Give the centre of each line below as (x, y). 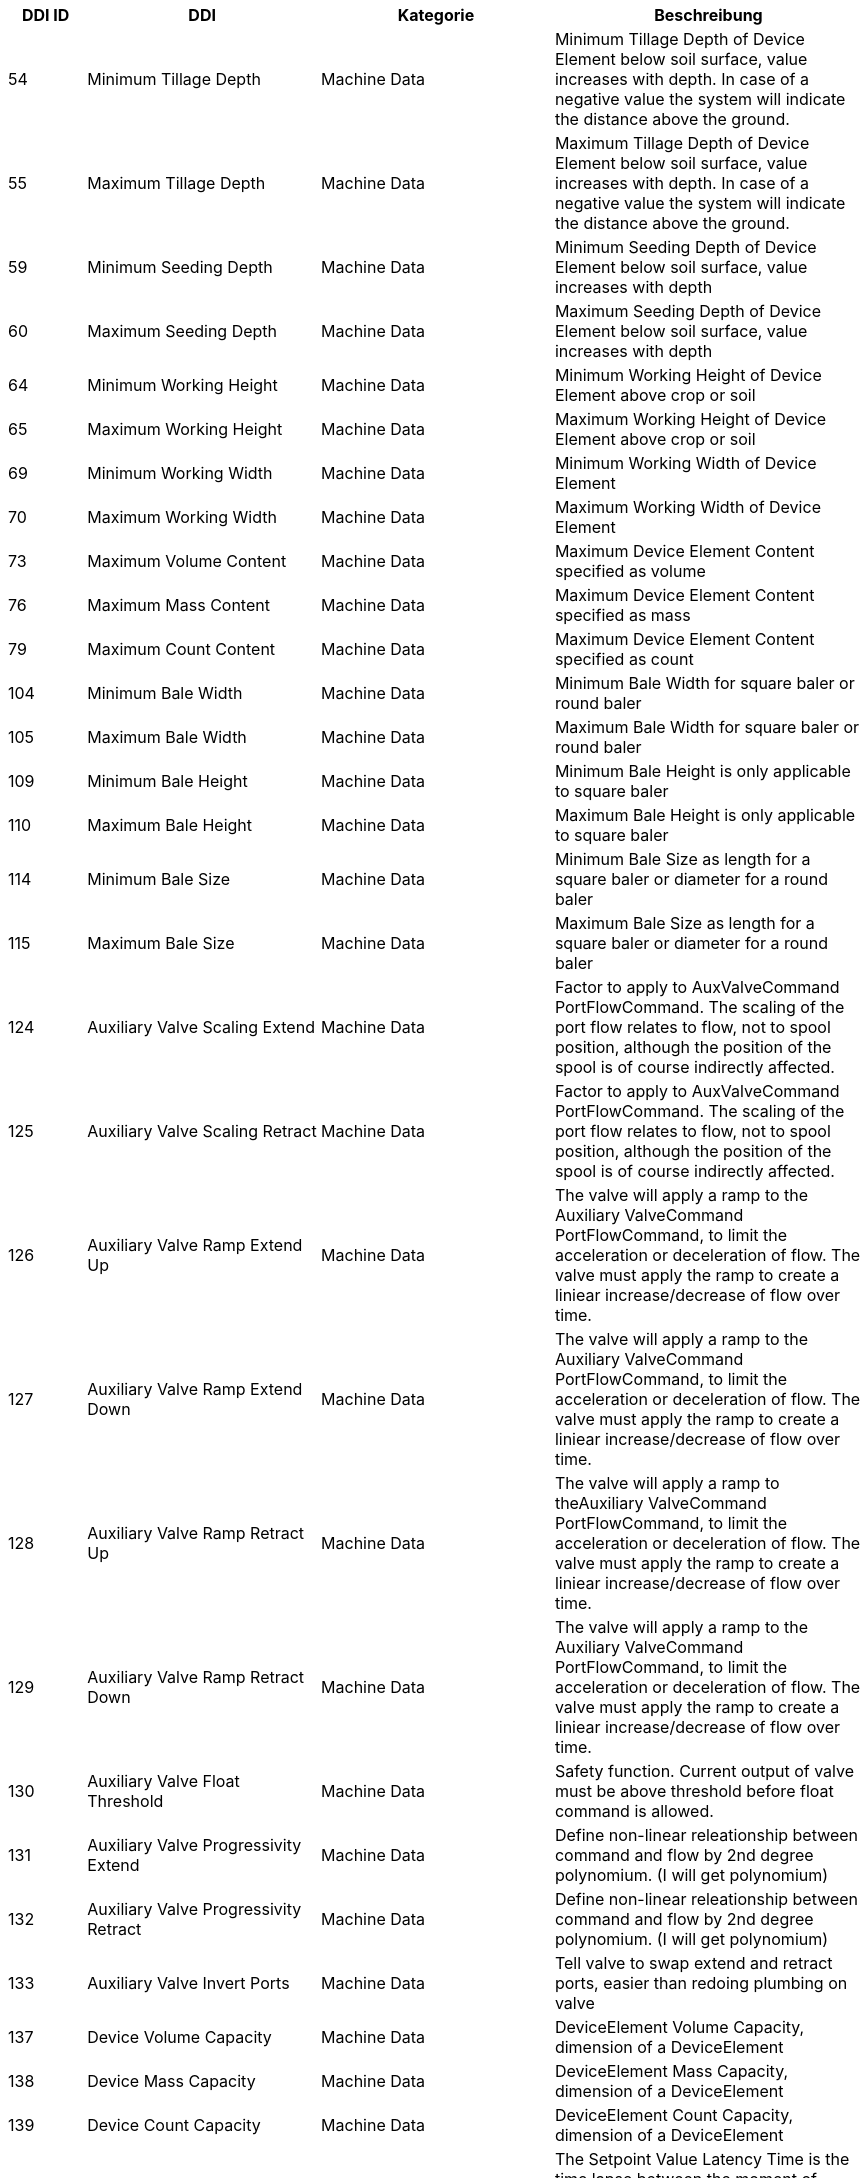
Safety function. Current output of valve (704, 1771)
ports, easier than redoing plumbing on (701, 1983)
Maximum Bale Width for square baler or (707, 727)
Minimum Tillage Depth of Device (679, 39)
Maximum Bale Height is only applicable (705, 815)
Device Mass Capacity (171, 2081)
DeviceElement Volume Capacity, (679, 2027)
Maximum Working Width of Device (687, 507)
